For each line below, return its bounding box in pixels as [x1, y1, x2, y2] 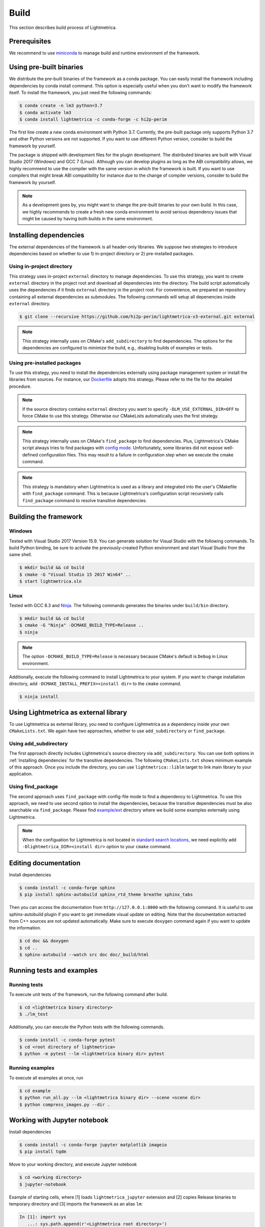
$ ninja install [19, 694, 59, 699]
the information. [9, 925, 42, 931]
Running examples [9, 1065, 55, 1071]
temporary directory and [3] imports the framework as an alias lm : [9, 1201, 143, 1207]
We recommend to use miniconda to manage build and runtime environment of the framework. [9, 50, 200, 56]
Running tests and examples [9, 966, 98, 974]
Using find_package [9, 783, 58, 790]
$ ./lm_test [19, 1012, 49, 1017]
